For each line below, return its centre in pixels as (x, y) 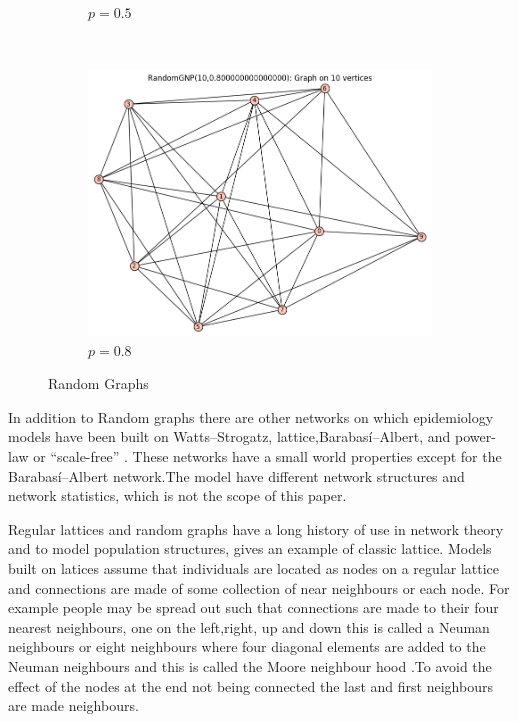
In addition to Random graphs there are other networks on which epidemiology (251, 416)
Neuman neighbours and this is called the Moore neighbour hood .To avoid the (250, 666)
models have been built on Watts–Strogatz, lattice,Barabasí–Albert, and (229, 436)
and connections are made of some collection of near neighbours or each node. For (259, 587)
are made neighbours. (73, 705)
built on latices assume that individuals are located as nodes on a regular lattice (253, 568)
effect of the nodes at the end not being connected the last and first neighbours (250, 685)
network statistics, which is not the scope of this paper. (177, 495)
